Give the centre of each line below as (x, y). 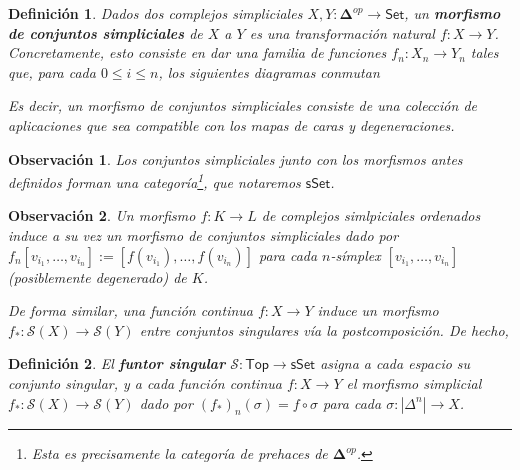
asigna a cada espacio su (395, 363)
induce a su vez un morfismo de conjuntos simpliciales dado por (203, 235)
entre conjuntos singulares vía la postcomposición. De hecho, (324, 329)
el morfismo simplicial (414, 382)
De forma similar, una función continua (130, 310)
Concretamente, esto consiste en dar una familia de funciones (197, 52)
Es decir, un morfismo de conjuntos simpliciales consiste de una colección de (242, 105)
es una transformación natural (342, 32)
